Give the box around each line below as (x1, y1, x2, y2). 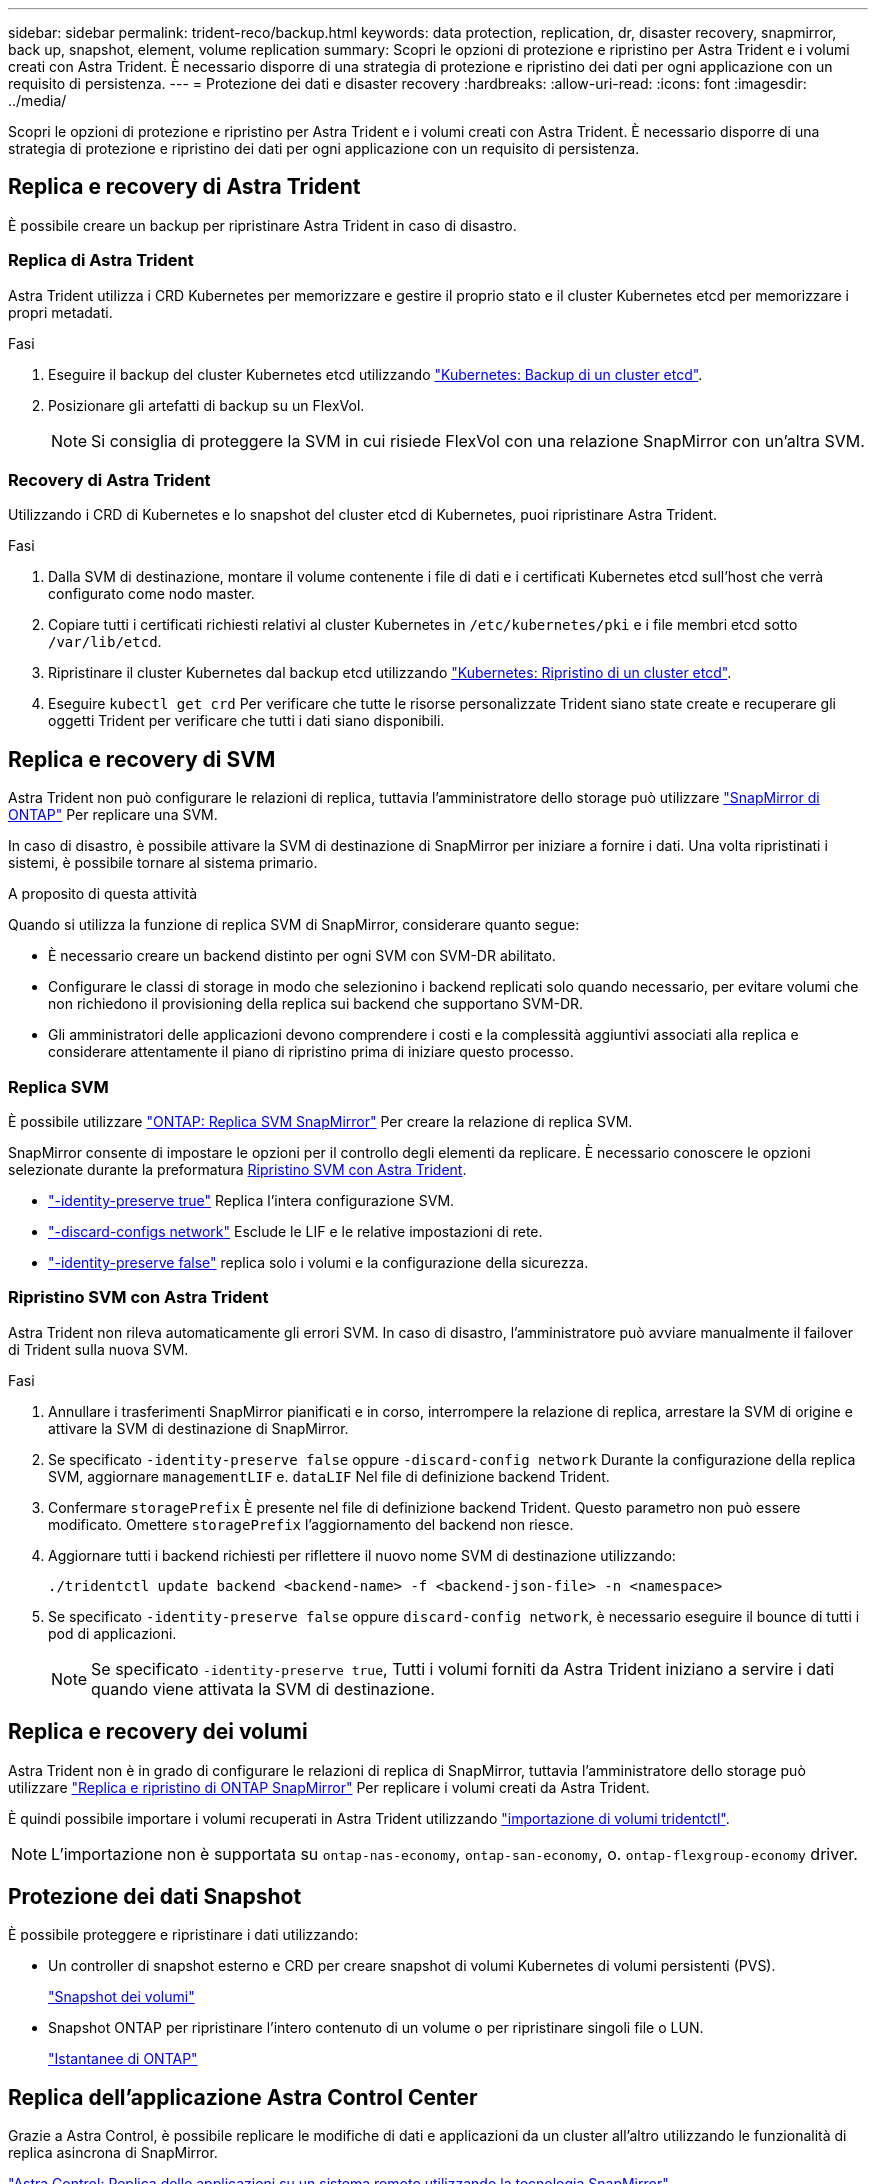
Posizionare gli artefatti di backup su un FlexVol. (48, 396, 365, 414)
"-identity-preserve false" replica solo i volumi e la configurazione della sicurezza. (48, 1253, 589, 1271)
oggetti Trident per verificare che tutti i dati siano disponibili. (48, 712, 445, 730)
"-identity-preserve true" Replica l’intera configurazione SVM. (48, 1191, 455, 1209)
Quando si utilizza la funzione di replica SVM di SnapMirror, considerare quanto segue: (8, 916, 580, 934)
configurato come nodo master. (48, 585, 255, 603)
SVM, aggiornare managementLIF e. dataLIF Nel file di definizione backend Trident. (48, 1467, 610, 1485)
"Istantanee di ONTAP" (48, 2050, 198, 2068)
